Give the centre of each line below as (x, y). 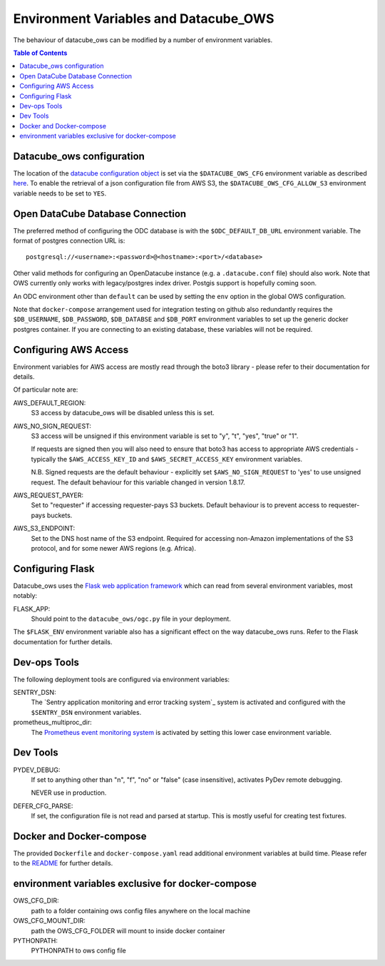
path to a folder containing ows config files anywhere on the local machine (141, 910)
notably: (25, 596)
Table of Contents (40, 53)
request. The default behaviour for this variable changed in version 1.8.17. (138, 482)
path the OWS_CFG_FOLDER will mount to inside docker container (128, 930)
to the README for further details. (63, 863)
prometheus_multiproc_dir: (52, 722)
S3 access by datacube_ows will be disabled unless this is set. (123, 413)
